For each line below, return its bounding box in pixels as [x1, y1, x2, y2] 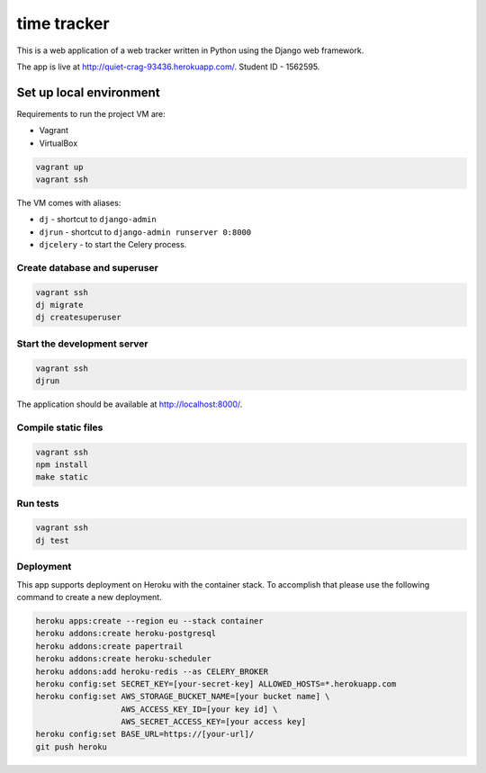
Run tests [16, 497, 59, 509]
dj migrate [35, 300, 84, 310]
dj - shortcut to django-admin [39, 214, 157, 225]
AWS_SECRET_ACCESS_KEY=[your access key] [121, 716, 307, 727]
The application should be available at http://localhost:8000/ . [16, 399, 243, 409]
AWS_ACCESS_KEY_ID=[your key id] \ [121, 704, 278, 715]
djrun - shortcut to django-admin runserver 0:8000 [39, 226, 252, 238]
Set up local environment [16, 85, 161, 100]
